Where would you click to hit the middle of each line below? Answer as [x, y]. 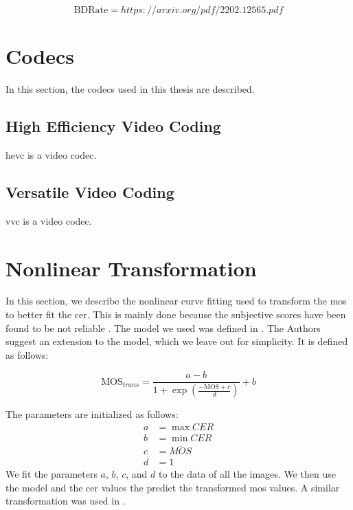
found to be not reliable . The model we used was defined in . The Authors [163, 328]
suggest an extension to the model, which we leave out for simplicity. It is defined [177, 341]
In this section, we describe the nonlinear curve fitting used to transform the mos [176, 301]
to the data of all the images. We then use [247, 474]
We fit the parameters [52, 474]
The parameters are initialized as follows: [92, 414]
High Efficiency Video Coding [113, 126]
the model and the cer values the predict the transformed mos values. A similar [173, 487]
